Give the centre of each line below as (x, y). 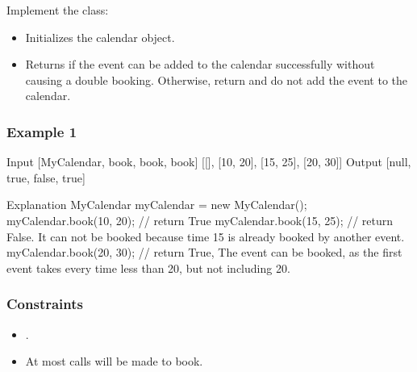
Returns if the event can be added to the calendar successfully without (200, 64)
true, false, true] (46, 177)
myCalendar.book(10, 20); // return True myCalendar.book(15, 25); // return (200, 220)
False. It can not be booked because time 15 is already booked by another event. (206, 236)
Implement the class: (58, 10)
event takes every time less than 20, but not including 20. (148, 268)
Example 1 (42, 131)
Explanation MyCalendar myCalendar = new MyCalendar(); (157, 205)
